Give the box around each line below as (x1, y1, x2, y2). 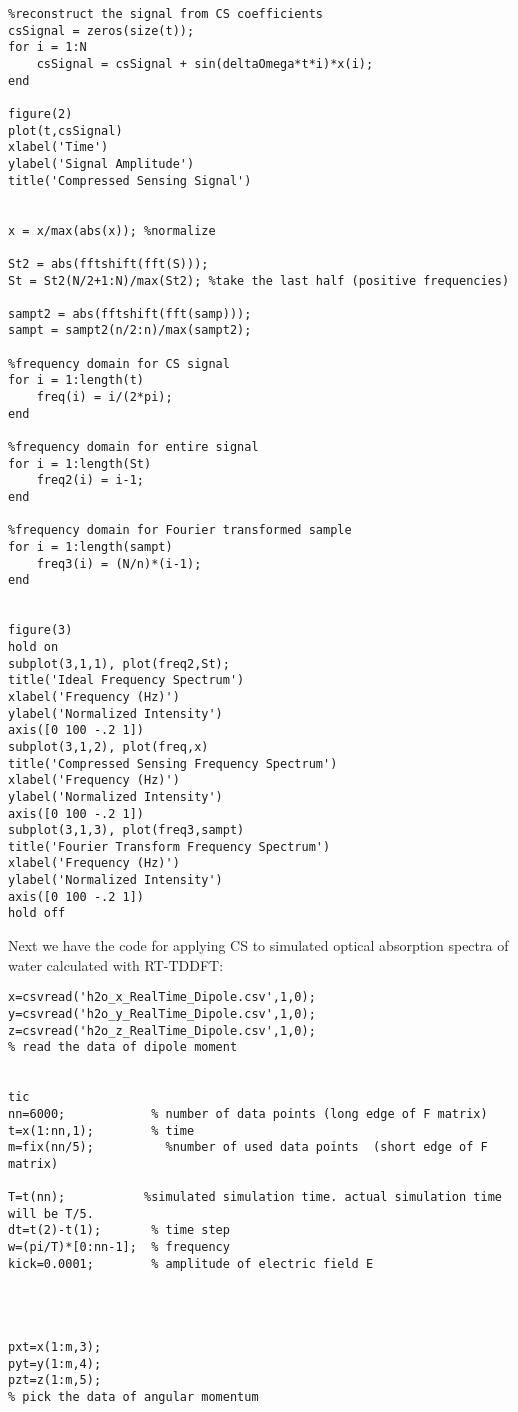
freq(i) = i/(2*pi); (36, 390, 173, 405)
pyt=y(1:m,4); (8, 1356, 102, 1371)
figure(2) (8, 106, 73, 121)
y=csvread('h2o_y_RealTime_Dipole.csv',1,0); (8, 1006, 316, 1021)
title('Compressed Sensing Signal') (8, 173, 252, 188)
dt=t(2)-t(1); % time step (8, 1223, 230, 1238)
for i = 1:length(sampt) (8, 540, 173, 554)
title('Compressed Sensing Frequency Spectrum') (8, 756, 338, 771)
